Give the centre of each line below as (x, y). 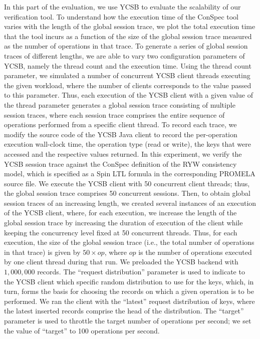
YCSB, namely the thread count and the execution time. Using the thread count (128, 65)
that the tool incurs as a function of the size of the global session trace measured (128, 36)
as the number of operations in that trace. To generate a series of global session (126, 46)
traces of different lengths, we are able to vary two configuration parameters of (124, 55)
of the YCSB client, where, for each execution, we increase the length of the (120, 213)
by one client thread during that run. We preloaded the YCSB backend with (121, 262)
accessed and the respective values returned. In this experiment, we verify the (123, 153)
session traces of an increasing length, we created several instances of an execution (130, 203)
